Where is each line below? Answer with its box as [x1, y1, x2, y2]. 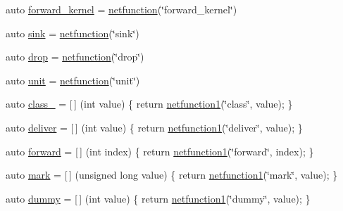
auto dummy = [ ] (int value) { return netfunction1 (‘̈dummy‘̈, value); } [6, 191, 311, 205]
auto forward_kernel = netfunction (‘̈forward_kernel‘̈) [6, 2, 237, 16]
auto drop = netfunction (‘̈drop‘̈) [6, 49, 144, 64]
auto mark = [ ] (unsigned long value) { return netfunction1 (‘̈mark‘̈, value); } [6, 167, 338, 182]
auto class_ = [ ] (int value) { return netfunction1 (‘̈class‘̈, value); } [6, 96, 293, 111]
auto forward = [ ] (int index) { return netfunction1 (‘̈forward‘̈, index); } [6, 143, 314, 158]
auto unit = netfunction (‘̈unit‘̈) [6, 72, 140, 87]
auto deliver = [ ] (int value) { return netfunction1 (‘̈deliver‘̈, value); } [6, 120, 303, 134]
